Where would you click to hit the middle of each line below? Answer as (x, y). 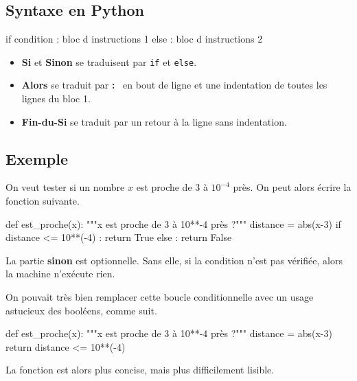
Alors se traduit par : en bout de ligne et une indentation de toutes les (174, 85)
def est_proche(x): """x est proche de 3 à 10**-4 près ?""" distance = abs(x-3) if (173, 223)
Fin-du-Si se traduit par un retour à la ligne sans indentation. (154, 121)
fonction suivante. (43, 201)
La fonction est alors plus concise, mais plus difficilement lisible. (140, 370)
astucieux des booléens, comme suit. (81, 310)
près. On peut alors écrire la (292, 187)
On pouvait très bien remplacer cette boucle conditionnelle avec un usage (160, 297)
